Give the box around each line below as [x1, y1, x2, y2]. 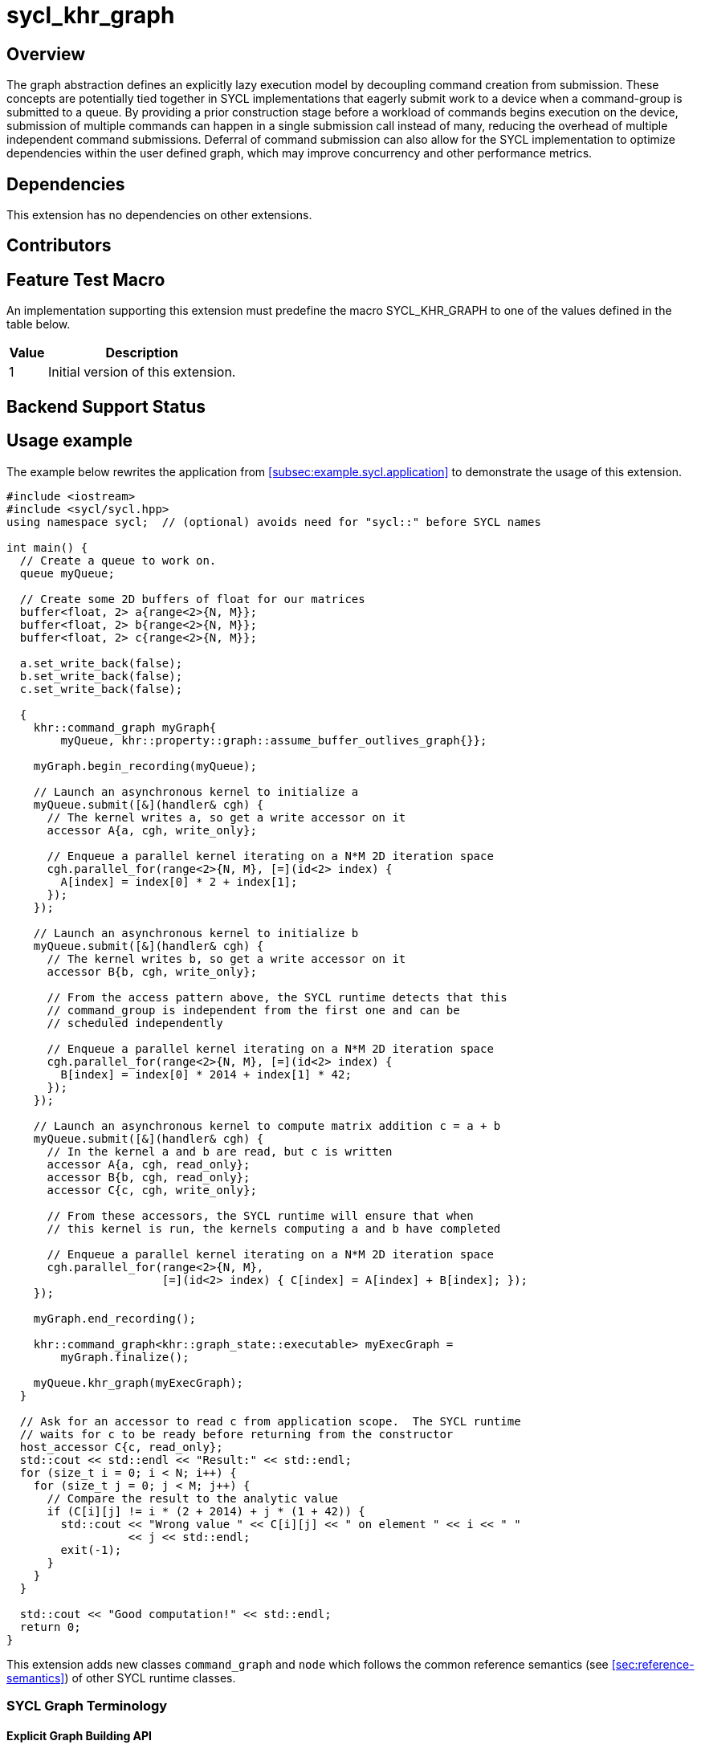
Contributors [6, 235, 112, 256]
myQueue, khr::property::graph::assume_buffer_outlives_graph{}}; [60, 733, 487, 747]
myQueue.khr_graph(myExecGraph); [33, 1376, 244, 1389]
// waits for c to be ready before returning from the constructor [19, 1427, 454, 1441]
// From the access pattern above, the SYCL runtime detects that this [47, 990, 507, 1004]
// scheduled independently [47, 1016, 223, 1029]
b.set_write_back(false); [19, 669, 183, 683]
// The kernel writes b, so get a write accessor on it [47, 952, 406, 965]
